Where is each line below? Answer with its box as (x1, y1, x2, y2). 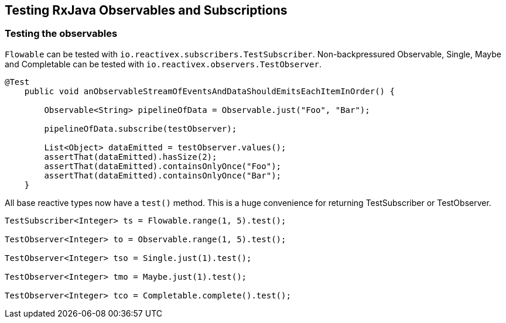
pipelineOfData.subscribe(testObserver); (44, 123, 237, 133)
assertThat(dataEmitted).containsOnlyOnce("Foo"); (44, 161, 282, 171)
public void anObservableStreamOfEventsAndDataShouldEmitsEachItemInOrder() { (24, 86, 395, 96)
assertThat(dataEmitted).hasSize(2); (44, 152, 217, 161)
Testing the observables (5, 28, 118, 40)
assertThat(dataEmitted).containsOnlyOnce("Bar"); (44, 170, 282, 180)
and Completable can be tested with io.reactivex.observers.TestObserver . (5, 59, 322, 69)
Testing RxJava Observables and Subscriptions (5, 3, 288, 18)
